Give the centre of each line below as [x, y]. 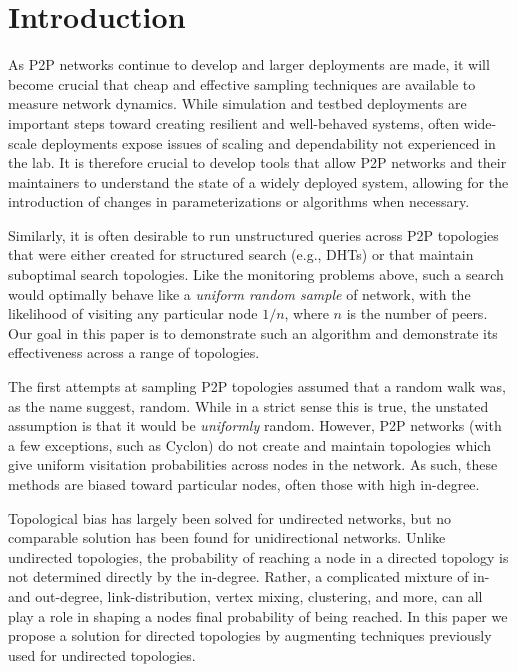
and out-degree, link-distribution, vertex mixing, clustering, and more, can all [245, 595]
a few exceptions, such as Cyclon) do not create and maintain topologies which [249, 444]
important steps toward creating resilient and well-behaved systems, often [233, 122]
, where [306, 313]
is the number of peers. [417, 313]
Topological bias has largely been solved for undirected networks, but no [230, 517]
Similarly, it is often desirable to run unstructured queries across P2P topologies [253, 234]
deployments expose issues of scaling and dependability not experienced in [268, 142]
